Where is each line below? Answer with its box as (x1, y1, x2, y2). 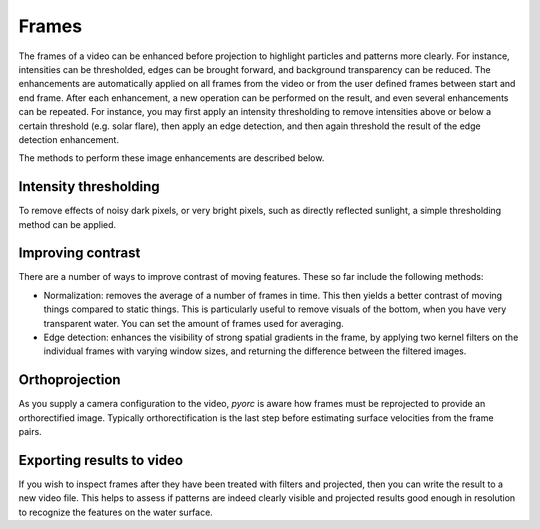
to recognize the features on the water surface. (18, 506, 214, 518)
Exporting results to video (18, 451, 184, 469)
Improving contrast (18, 245, 141, 262)
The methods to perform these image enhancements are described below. (18, 152, 325, 164)
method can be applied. (18, 218, 117, 230)
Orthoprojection (18, 371, 121, 389)
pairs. (18, 426, 42, 438)
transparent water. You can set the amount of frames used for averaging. (43, 317, 344, 329)
